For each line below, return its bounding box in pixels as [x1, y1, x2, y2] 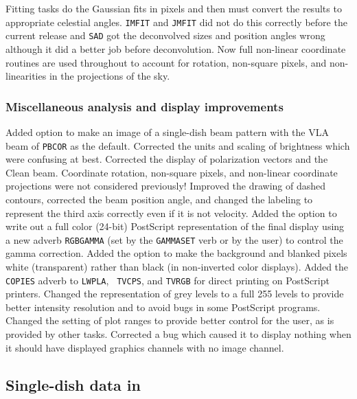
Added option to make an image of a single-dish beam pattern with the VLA [5, 124, 329, 139]
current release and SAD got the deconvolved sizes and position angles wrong [5, 28, 325, 43]
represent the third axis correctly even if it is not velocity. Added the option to [5, 205, 337, 220]
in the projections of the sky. [49, 69, 170, 83]
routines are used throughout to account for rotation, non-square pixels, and [5, 55, 327, 69]
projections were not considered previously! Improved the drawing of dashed [5, 179, 326, 193]
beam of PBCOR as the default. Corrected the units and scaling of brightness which [5, 138, 350, 152]
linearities [5, 69, 47, 83]
